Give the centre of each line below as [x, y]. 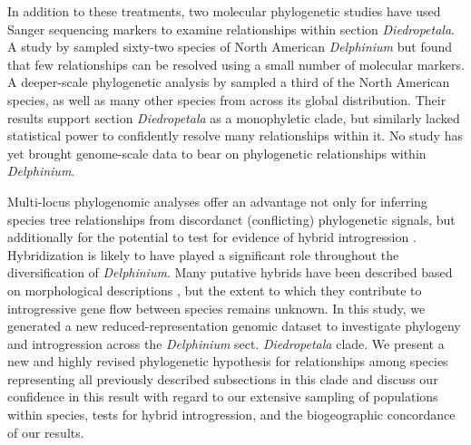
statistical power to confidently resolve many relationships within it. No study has [235, 135]
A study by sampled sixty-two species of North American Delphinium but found [230, 47]
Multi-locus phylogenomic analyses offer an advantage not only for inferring [217, 201]
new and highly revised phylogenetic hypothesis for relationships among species [228, 361]
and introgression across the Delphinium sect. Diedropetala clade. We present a [226, 343]
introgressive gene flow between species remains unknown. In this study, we [216, 308]
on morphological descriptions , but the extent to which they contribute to [215, 290]
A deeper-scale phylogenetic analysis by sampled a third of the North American [229, 82]
